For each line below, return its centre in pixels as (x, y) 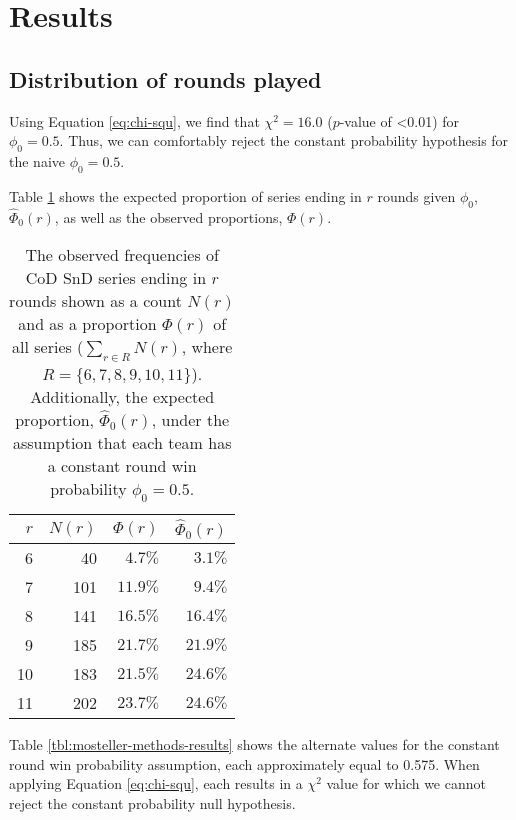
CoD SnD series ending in (116, 278)
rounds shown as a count (95, 301)
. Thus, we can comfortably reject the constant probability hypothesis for (284, 140)
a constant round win (122, 465)
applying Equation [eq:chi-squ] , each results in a (156, 783)
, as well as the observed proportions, (168, 216)
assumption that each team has (122, 442)
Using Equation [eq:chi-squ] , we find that (134, 120)
